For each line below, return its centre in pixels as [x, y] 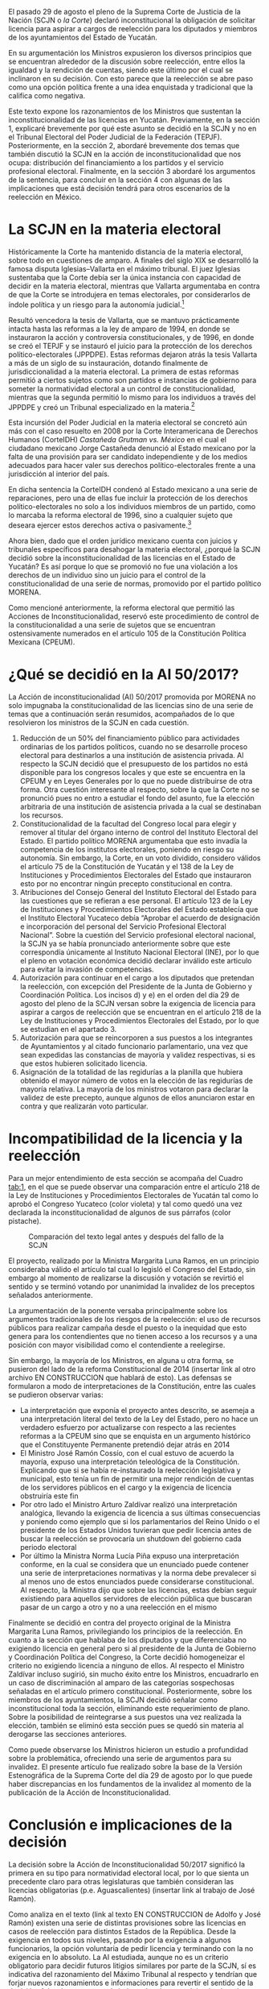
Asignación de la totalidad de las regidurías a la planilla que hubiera [131, 1071]
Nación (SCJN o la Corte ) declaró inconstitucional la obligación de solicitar [132, 20]
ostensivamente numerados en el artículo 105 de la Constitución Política [127, 633]
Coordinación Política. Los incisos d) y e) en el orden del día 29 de [130, 995]
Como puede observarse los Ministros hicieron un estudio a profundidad [128, 1749]
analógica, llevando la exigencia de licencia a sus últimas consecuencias [140, 1513]
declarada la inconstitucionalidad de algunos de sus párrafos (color [120, 1212]
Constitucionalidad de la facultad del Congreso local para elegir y [128, 823]
